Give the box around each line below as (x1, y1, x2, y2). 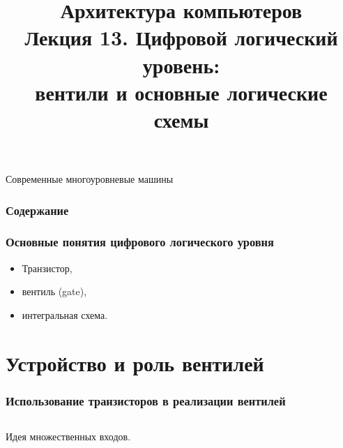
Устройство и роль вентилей (6, 348, 264, 377)
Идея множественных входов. (6, 429, 131, 444)
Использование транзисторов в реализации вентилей (6, 391, 286, 409)
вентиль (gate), (22, 284, 87, 299)
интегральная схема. (22, 307, 108, 322)
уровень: (142, 50, 220, 79)
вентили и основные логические (35, 77, 328, 106)
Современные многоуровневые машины (6, 172, 174, 186)
